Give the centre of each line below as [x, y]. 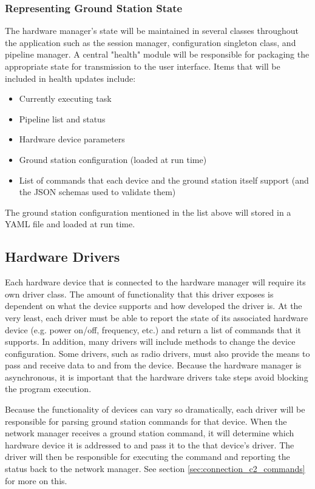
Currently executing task [65, 98]
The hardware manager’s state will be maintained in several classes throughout [152, 31]
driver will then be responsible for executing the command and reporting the [147, 457]
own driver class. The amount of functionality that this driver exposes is [139, 294]
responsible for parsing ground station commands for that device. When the [146, 421]
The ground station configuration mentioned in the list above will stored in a [148, 212]
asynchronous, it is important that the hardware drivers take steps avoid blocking [157, 377]
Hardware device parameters [72, 139]
